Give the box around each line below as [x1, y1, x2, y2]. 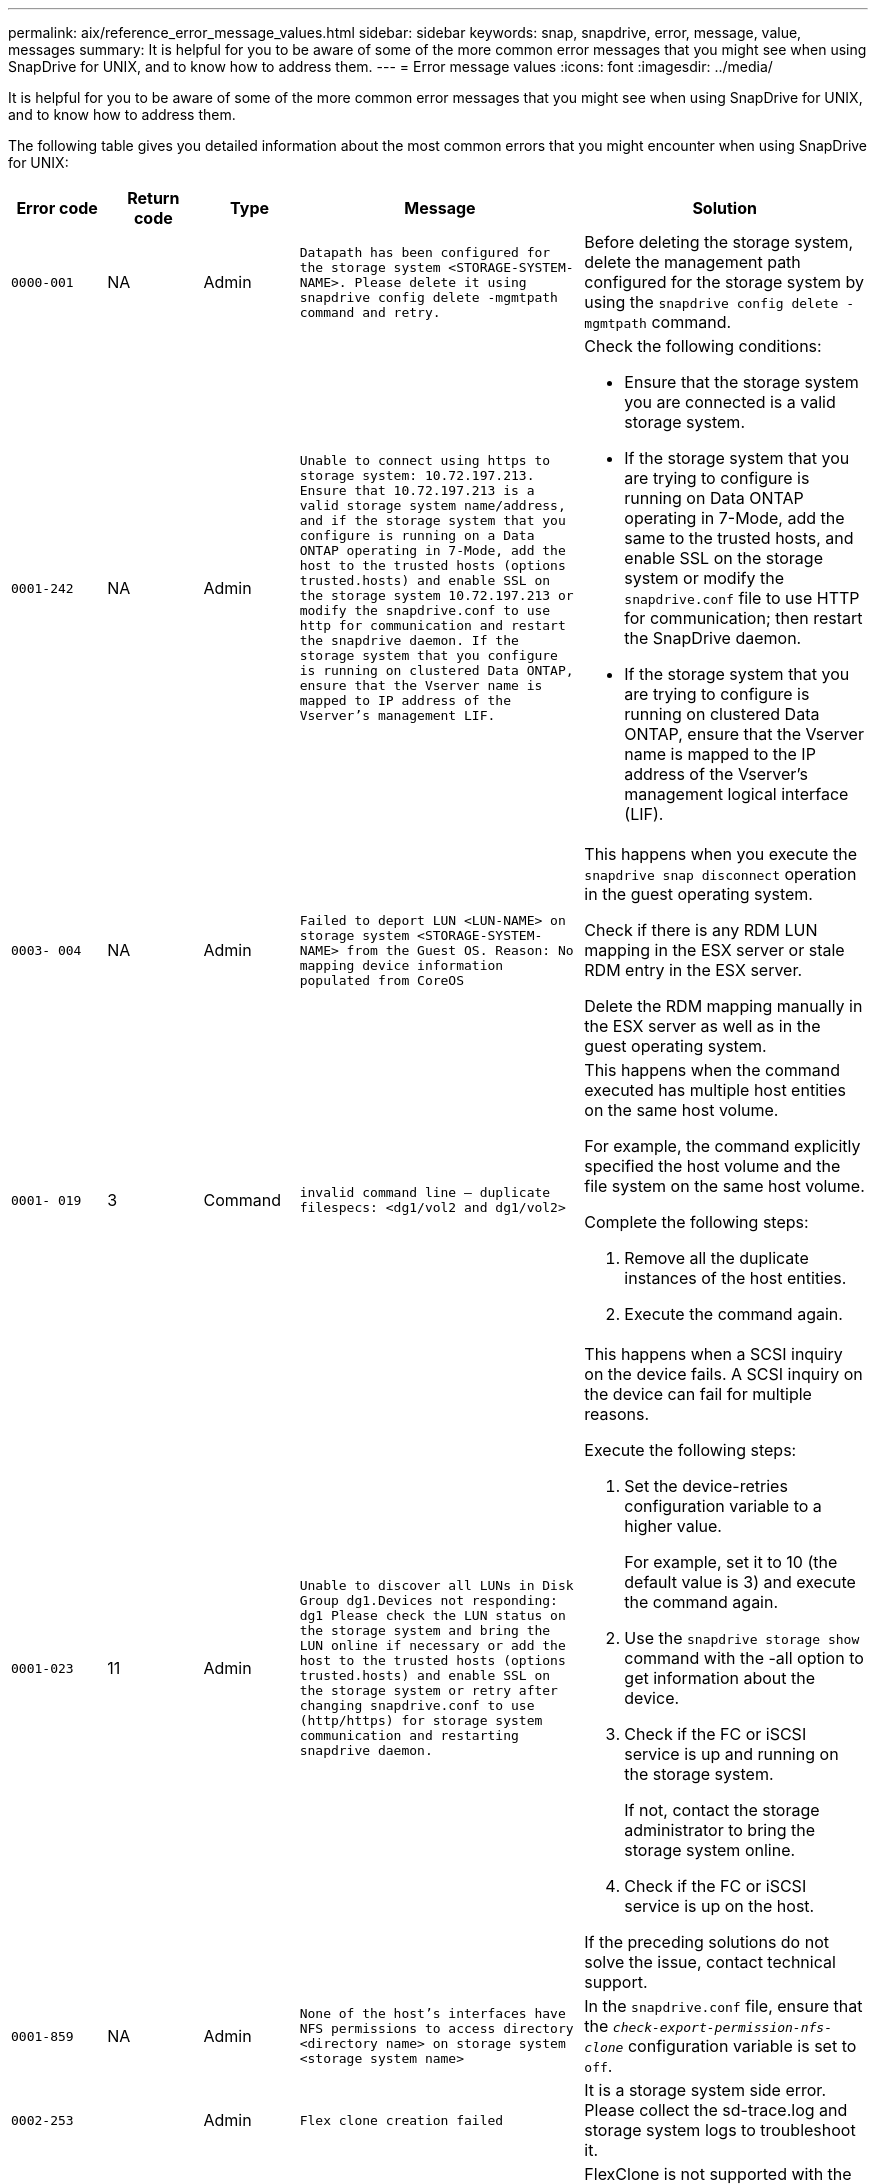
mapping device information [299, 957, 504, 973]
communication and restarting [299, 1728, 519, 1743]
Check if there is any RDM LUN [584, 920, 818, 940]
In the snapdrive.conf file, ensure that [584, 1996, 863, 2016]
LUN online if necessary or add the [299, 1638, 566, 1653]
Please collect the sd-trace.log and [584, 2100, 848, 2120]
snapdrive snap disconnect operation [584, 864, 857, 884]
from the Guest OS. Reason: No [346, 942, 574, 958]
